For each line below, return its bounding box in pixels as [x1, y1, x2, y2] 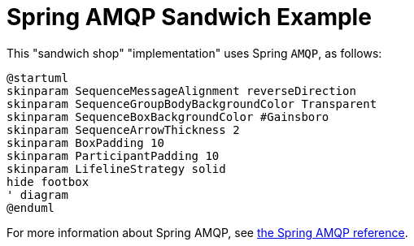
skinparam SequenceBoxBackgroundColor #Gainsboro [7, 110, 329, 123]
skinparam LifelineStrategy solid [7, 162, 226, 175]
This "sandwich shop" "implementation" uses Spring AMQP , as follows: [7, 45, 382, 60]
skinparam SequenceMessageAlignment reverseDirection [7, 84, 356, 97]
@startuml [7, 71, 68, 84]
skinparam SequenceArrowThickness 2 [7, 123, 240, 136]
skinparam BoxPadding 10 [7, 136, 164, 149]
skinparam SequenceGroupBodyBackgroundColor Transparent [7, 97, 377, 110]
